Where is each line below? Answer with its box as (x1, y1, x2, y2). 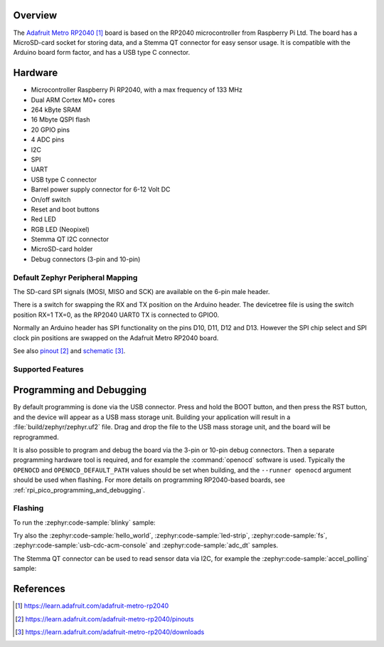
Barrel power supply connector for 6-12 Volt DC (31, 185, 171, 194)
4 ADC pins (31, 135, 65, 144)
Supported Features (13, 364, 85, 374)
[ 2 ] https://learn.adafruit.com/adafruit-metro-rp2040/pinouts (15, 614, 194, 623)
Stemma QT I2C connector (31, 235, 110, 243)
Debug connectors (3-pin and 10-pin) (31, 255, 141, 263)
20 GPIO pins (31, 125, 70, 134)
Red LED (31, 215, 56, 223)
